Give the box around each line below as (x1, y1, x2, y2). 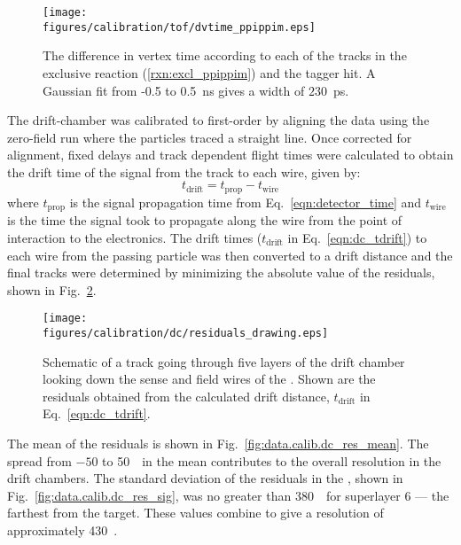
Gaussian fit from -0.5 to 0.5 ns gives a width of (43, 81, 305, 99)
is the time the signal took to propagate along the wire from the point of (7, 211, 402, 230)
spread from (7, 451, 72, 470)
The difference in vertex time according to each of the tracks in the (43, 46, 407, 65)
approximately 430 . (7, 521, 118, 539)
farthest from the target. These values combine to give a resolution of (7, 503, 384, 522)
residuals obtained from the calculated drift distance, (43, 386, 330, 405)
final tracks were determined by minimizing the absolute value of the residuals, (7, 263, 435, 282)
